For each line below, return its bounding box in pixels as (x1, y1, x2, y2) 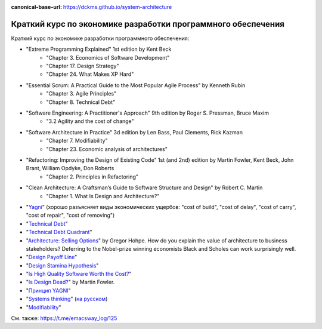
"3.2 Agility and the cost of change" (46, 118, 134, 125)
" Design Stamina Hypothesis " (26, 262, 99, 269)
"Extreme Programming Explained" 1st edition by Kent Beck (26, 45, 172, 53)
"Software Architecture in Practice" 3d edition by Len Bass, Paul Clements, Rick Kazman (26, 128, 243, 136)
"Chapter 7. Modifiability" (46, 137, 108, 144)
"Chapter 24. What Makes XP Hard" (46, 70, 134, 78)
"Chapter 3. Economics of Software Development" (46, 54, 170, 61)
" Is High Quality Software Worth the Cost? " (26, 270, 132, 278)
